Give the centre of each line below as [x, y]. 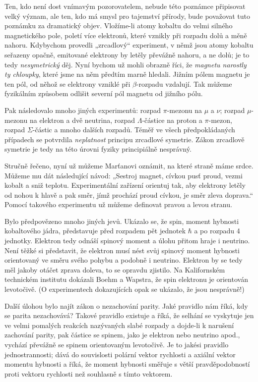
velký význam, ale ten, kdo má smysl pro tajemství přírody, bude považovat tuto [128, 16]
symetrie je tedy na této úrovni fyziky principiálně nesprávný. [98, 149]
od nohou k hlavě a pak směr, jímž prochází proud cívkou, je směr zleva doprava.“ [129, 194]
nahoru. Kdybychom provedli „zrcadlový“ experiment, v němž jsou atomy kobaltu [129, 45]
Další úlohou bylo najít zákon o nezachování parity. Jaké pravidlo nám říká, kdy [126, 305]
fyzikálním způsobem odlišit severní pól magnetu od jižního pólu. [104, 93]
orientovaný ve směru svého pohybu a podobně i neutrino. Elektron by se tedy [124, 260]
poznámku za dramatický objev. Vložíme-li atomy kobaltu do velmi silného [119, 26]
